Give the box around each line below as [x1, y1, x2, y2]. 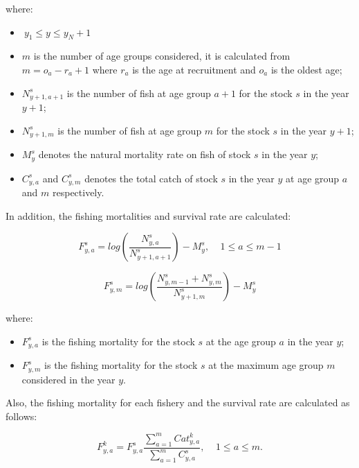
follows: [6, 408, 37, 423]
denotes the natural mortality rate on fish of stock [38, 147, 251, 162]
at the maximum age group [208, 358, 324, 372]
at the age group [205, 333, 276, 348]
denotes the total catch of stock [84, 171, 218, 185]
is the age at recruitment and [132, 62, 256, 76]
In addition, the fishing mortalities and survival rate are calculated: [6, 208, 291, 223]
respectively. [52, 184, 104, 199]
